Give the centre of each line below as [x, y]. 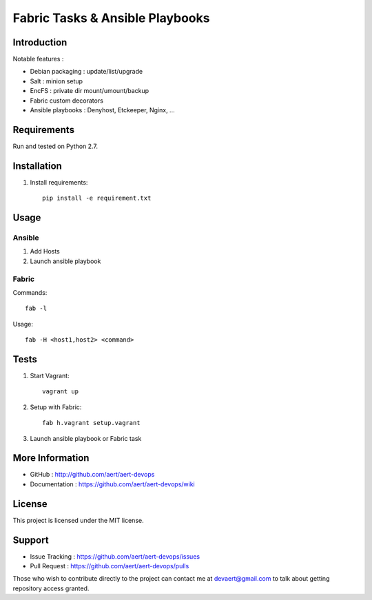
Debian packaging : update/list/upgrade [86, 72]
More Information [51, 458]
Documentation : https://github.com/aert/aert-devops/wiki [113, 484]
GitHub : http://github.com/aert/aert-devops [92, 475]
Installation [37, 166]
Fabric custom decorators [66, 101]
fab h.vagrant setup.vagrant [91, 423]
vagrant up [61, 392]
